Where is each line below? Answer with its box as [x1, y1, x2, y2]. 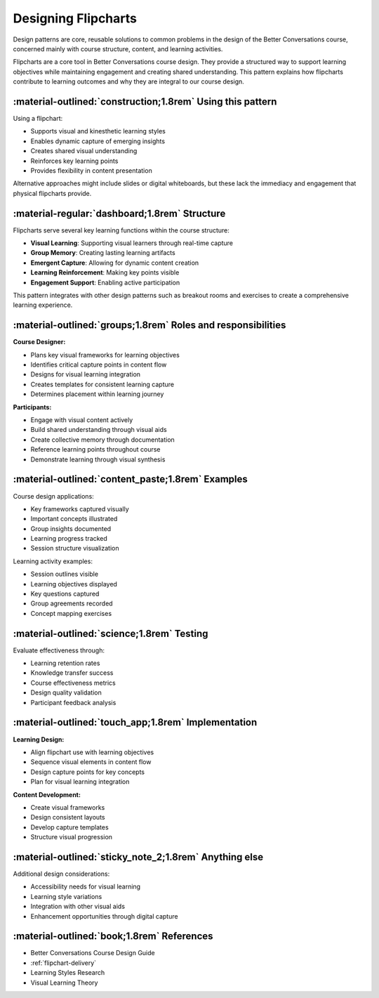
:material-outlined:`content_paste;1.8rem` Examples [13, 473, 248, 485]
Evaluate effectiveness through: [13, 646, 105, 655]
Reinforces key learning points [30, 157, 119, 165]
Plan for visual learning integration [30, 777, 130, 786]
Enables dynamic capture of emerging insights [30, 137, 165, 145]
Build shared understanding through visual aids [30, 426, 168, 434]
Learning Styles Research [30, 969, 105, 977]
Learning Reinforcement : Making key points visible [30, 268, 180, 277]
